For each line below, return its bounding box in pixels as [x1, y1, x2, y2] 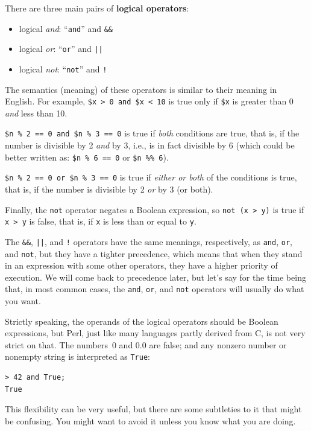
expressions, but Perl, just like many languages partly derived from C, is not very [5, 327, 306, 339]
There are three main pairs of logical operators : [5, 2, 189, 14]
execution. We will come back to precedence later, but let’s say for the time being [5, 270, 306, 283]
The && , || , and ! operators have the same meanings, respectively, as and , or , [5, 235, 292, 247]
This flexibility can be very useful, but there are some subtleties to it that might [5, 403, 302, 415]
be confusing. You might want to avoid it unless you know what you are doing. [5, 414, 296, 427]
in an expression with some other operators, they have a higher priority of [5, 259, 278, 272]
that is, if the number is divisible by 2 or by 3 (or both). [5, 182, 213, 195]
